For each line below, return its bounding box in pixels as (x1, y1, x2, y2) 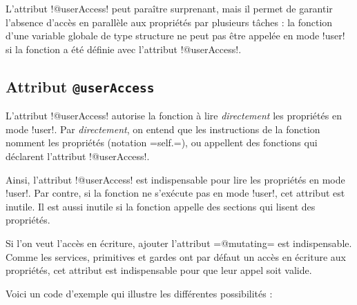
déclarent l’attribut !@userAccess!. (6, 148, 150, 163)
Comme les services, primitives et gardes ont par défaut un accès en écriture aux (6, 249, 346, 264)
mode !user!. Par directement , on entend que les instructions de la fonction (6, 121, 320, 136)
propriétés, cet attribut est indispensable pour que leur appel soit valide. (6, 263, 312, 277)
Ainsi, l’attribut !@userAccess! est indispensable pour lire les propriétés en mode (6, 172, 345, 186)
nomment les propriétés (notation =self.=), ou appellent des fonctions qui (6, 135, 318, 150)
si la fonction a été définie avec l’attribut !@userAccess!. (6, 41, 242, 56)
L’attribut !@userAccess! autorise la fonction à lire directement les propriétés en (6, 108, 342, 123)
